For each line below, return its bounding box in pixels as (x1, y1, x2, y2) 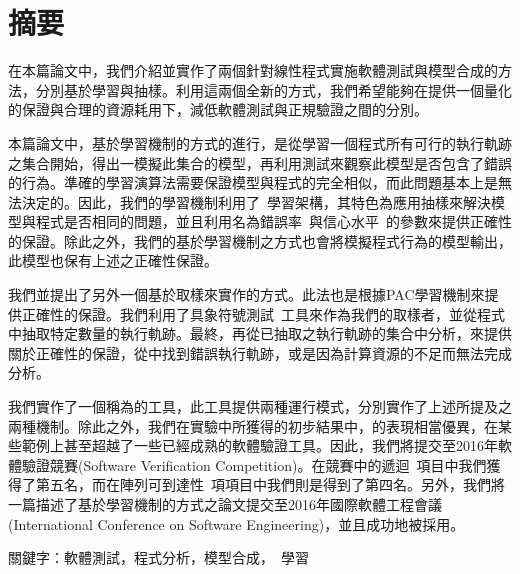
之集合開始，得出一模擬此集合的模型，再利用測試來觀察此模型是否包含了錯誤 (8, 152, 512, 173)
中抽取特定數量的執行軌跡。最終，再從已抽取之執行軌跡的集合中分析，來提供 (8, 323, 512, 344)
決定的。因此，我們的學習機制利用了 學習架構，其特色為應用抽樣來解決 (21, 191, 491, 212)
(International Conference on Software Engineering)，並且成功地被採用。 (8, 513, 465, 534)
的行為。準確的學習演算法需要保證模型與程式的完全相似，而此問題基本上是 (8, 172, 498, 193)
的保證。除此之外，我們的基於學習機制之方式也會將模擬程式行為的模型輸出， (8, 230, 512, 251)
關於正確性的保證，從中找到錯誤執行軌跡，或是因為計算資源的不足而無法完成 (8, 342, 512, 363)
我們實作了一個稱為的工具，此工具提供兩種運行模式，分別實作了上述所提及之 (8, 396, 512, 417)
